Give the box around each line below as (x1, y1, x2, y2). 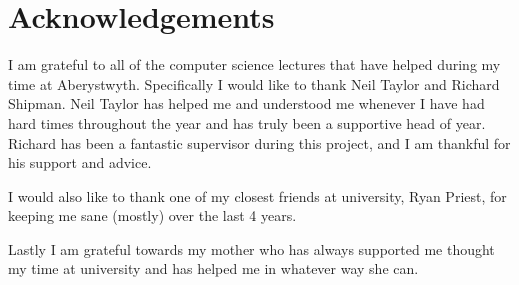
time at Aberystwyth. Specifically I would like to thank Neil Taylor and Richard (8, 73, 500, 94)
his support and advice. (8, 152, 152, 173)
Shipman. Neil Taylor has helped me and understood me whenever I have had (8, 93, 485, 114)
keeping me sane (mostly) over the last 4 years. (8, 205, 297, 226)
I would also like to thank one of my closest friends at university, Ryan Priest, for (8, 185, 507, 206)
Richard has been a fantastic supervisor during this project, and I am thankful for (8, 132, 511, 153)
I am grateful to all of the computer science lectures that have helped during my (8, 54, 501, 75)
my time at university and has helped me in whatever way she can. (8, 258, 419, 279)
